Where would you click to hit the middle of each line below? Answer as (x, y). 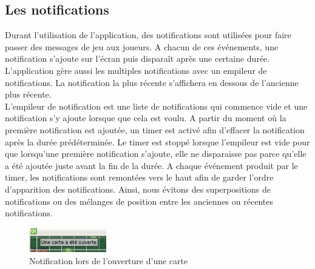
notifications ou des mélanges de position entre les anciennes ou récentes (139, 201)
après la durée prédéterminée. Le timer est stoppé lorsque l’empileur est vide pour (157, 141)
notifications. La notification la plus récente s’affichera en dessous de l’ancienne (152, 82)
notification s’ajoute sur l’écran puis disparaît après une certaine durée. (137, 58)
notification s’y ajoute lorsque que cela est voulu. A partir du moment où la (146, 118)
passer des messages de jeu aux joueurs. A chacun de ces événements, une (142, 46)
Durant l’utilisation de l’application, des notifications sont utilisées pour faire (148, 35)
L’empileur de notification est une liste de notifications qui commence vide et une (156, 106)
